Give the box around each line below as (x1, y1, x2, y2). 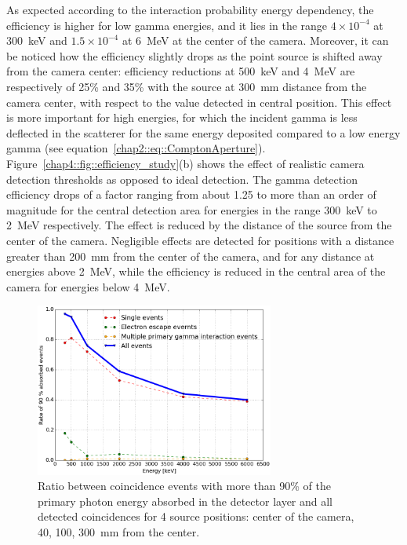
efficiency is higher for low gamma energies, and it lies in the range (6, 16, 328, 33)
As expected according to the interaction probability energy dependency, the (6, 2, 374, 17)
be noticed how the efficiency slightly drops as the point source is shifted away (6, 47, 383, 64)
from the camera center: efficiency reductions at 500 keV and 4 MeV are (6, 63, 355, 79)
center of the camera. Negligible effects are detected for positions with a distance (6, 232, 394, 248)
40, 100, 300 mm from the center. (38, 524, 200, 540)
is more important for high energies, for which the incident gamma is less (6, 109, 358, 126)
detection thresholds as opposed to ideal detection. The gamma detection (6, 170, 358, 187)
